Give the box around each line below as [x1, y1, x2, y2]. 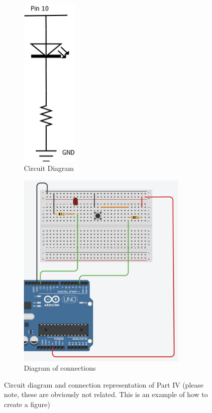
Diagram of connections [24, 363, 96, 373]
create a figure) [4, 399, 50, 410]
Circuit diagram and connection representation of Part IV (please [4, 379, 204, 390]
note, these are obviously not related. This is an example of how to [4, 389, 208, 400]
